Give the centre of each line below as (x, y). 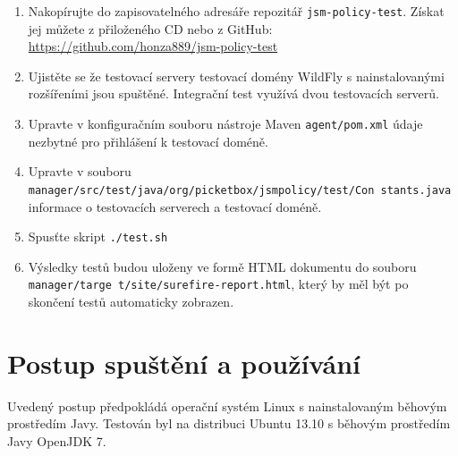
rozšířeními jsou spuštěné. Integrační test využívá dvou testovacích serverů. (233, 93)
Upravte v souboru (80, 171)
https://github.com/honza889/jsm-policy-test (153, 46)
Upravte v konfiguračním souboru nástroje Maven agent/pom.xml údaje (225, 124)
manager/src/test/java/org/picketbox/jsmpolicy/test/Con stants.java (240, 190)
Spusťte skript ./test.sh (98, 236)
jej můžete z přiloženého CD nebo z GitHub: (150, 28)
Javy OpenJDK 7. (57, 440)
